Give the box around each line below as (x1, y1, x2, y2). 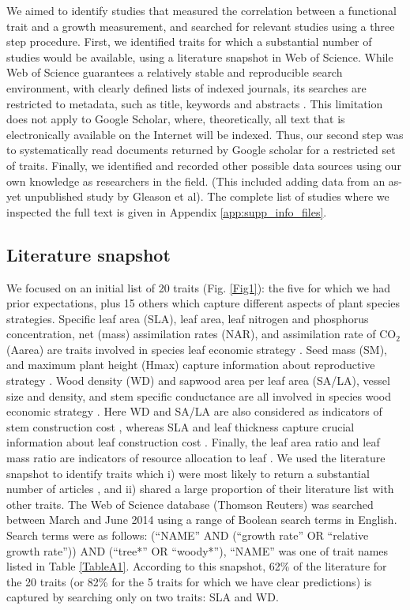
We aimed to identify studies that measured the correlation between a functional (6, 2, 397, 18)
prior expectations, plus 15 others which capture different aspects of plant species (6, 295, 401, 311)
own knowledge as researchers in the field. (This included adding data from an (6, 172, 386, 189)
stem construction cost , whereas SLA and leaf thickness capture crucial (6, 418, 355, 435)
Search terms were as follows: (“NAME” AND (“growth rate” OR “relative (6, 527, 369, 544)
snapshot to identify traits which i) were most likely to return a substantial (6, 465, 370, 481)
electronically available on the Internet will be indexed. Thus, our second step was (6, 126, 404, 142)
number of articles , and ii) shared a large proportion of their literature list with (6, 480, 394, 497)
